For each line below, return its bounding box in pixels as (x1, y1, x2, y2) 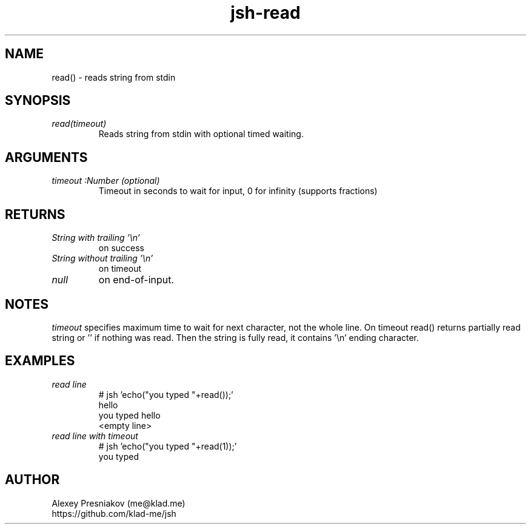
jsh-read (230, 2, 301, 23)
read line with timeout (52, 430, 138, 441)
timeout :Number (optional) (52, 175, 160, 186)
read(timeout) (52, 118, 107, 129)
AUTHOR (5, 472, 60, 488)
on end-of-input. (98, 274, 175, 286)
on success (98, 243, 145, 254)
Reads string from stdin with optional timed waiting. (98, 129, 304, 140)
